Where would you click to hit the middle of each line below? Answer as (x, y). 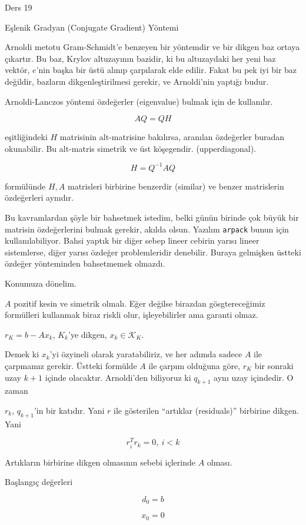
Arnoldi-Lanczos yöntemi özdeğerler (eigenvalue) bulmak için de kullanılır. (139, 101)
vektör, (17, 70)
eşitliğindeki (26, 137)
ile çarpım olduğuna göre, (194, 366)
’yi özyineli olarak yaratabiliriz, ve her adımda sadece (146, 354)
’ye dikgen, (87, 334)
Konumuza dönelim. (41, 283)
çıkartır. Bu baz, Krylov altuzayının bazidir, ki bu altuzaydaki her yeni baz (140, 58)
